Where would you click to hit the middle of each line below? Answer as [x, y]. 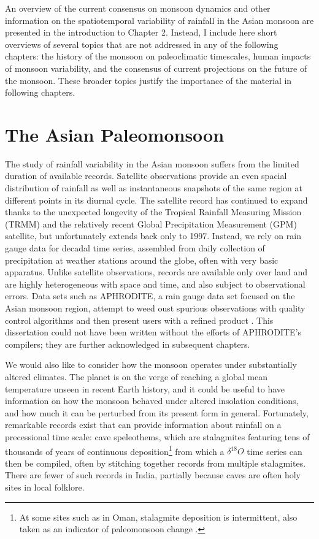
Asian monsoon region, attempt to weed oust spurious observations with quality [155, 308]
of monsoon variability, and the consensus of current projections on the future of [156, 68]
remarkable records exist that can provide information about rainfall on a [143, 425]
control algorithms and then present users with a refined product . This [139, 320]
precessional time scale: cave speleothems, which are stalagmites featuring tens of [157, 436]
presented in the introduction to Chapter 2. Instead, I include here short [141, 32]
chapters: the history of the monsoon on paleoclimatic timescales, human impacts [158, 56]
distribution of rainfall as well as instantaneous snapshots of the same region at [154, 188]
